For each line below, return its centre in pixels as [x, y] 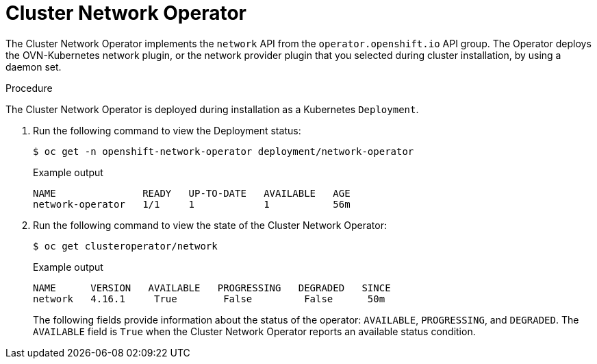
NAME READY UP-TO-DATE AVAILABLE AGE [192, 193]
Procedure [29, 88]
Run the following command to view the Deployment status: [167, 130]
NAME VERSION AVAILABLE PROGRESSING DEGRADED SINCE [212, 288]
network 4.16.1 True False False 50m [209, 299]
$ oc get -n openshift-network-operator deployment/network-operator [224, 151]
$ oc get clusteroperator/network [125, 246]
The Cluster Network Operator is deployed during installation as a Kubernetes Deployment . [212, 109]
